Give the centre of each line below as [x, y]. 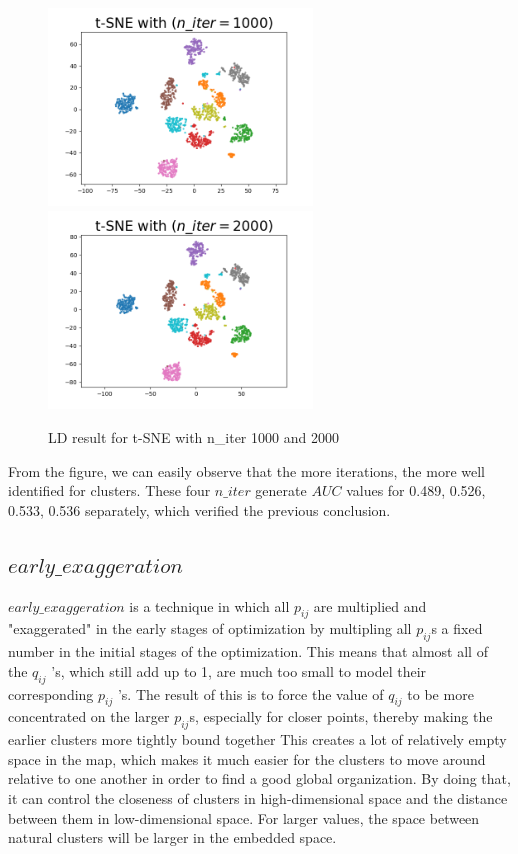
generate [281, 490]
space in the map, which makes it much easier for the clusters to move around [247, 758]
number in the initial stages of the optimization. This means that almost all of [248, 651]
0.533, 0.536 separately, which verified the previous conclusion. [199, 509]
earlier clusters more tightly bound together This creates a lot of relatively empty [257, 739]
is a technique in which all [209, 605]
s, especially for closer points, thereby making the [341, 716]
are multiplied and [370, 605]
